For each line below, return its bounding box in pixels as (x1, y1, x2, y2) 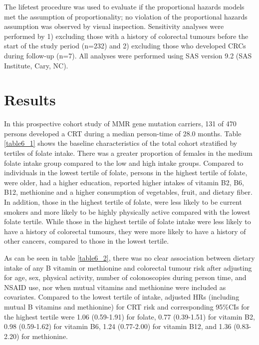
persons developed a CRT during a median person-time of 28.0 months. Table (4, 128, 242, 138)
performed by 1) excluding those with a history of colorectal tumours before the (4, 30, 249, 41)
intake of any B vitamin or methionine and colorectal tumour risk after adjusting (4, 262, 252, 273)
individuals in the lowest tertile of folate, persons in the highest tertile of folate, (4, 167, 248, 178)
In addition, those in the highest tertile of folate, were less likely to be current (4, 197, 242, 207)
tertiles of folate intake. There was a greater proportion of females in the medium (4, 148, 253, 158)
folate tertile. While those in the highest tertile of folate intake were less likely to (4, 216, 251, 227)
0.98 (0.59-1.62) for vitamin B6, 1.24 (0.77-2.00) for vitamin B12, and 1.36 (4, 321, 232, 332)
